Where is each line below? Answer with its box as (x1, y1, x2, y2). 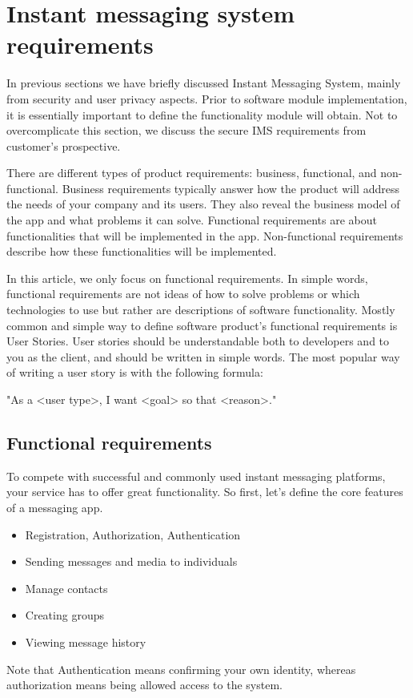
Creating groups (25, 607, 104, 623)
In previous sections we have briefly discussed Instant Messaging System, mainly (6, 75, 401, 91)
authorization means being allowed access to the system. (6, 676, 283, 693)
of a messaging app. (6, 498, 103, 515)
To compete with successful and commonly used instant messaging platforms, (6, 467, 386, 484)
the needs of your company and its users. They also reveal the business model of (6, 196, 400, 212)
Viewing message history (25, 633, 146, 650)
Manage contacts (25, 579, 108, 596)
